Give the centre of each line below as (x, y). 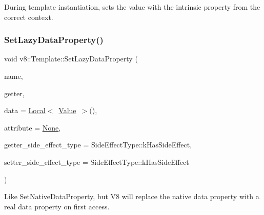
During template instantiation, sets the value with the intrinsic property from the (132, 7)
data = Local (25, 110)
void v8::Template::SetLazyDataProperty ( (71, 59)
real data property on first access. (57, 206)
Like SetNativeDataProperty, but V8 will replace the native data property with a (132, 196)
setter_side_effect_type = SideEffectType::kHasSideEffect (97, 162)
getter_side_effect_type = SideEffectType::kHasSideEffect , (98, 145)
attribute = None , (33, 127)
